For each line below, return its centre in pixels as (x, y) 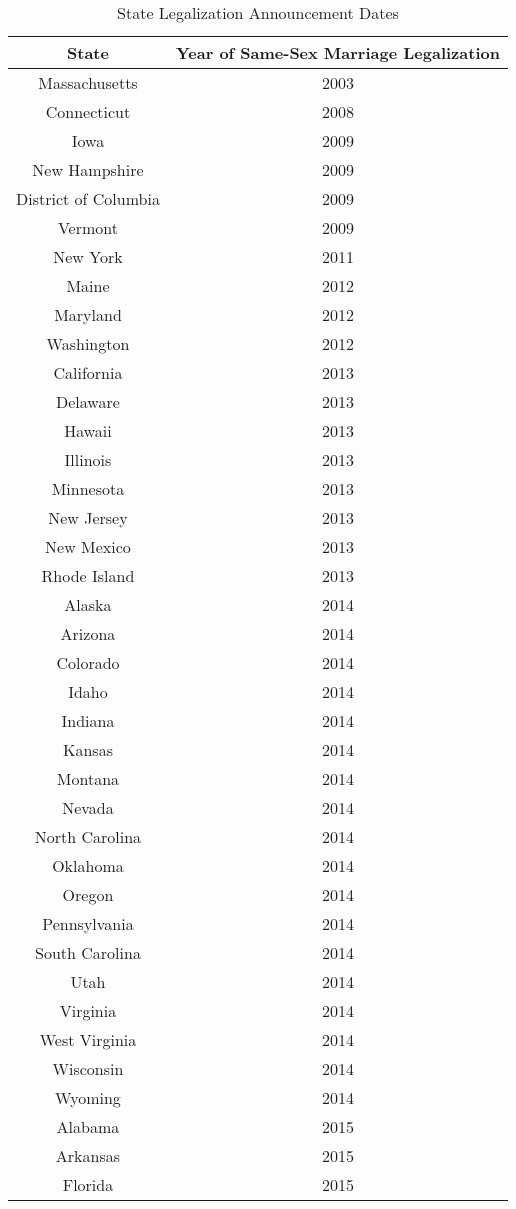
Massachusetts (88, 82)
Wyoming (88, 1097)
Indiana (88, 720)
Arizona (88, 633)
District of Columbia (88, 198)
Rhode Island (88, 575)
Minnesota (88, 488)
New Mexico (88, 546)
